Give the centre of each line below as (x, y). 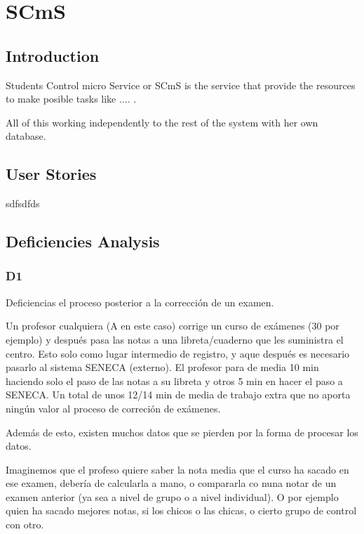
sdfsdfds (23, 203)
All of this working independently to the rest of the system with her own (162, 122)
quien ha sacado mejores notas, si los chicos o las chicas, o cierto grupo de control (181, 510)
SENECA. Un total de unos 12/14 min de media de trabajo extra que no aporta (178, 395)
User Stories (51, 174)
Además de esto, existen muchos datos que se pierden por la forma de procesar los (182, 432)
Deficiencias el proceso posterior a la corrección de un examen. (140, 302)
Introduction (53, 55)
